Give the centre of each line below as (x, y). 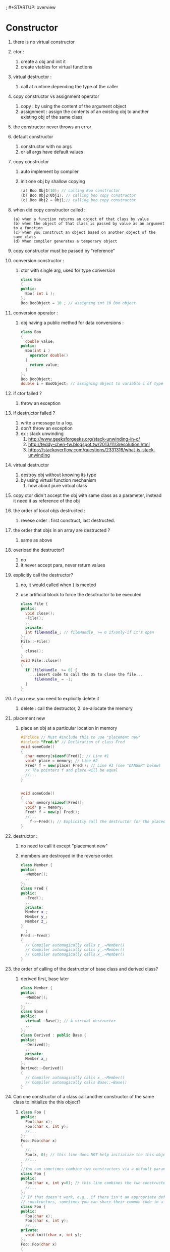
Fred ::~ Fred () (35, 936)
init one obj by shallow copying (53, 181)
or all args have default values (52, 152)
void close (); (40, 614)
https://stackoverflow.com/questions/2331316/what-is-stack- (92, 450)
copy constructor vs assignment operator (56, 96)
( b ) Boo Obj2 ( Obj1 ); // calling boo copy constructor (78, 195)
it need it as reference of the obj (46, 501)
